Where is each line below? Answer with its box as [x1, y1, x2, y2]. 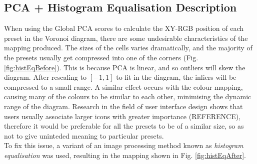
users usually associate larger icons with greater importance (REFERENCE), [4, 111, 241, 121]
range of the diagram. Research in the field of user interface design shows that [4, 101, 243, 111]
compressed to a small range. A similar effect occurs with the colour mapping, [4, 81, 243, 92]
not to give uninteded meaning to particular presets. [4, 130, 164, 141]
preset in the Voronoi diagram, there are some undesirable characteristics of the [4, 32, 248, 43]
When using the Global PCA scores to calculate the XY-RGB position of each [4, 23, 244, 33]
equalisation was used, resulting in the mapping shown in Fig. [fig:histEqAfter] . [4, 150, 246, 160]
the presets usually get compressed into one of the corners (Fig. [4, 52, 198, 62]
